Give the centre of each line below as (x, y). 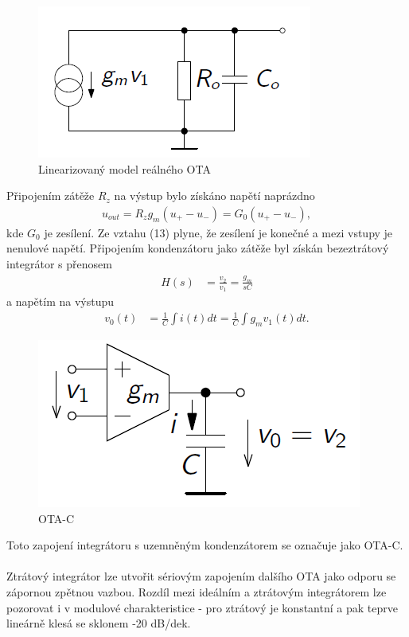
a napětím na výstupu (60, 301)
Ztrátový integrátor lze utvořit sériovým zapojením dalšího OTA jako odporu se (201, 576)
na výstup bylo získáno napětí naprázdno (214, 195)
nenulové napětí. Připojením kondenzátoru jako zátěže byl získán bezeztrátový (198, 248)
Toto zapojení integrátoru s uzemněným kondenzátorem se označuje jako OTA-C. (205, 545)
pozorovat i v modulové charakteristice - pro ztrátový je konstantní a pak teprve (202, 607)
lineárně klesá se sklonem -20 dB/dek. (99, 623)
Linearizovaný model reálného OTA (125, 168)
